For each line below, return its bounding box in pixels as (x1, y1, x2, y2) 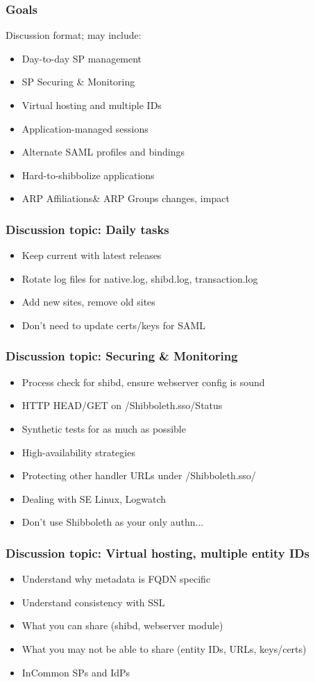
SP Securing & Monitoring (22, 74, 135, 89)
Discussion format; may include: (6, 28, 142, 42)
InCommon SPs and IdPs (22, 665, 130, 679)
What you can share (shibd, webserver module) (22, 618, 223, 633)
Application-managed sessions (22, 121, 148, 135)
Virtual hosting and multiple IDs (22, 98, 162, 112)
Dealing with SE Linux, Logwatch (22, 491, 167, 506)
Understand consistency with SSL (22, 594, 165, 609)
